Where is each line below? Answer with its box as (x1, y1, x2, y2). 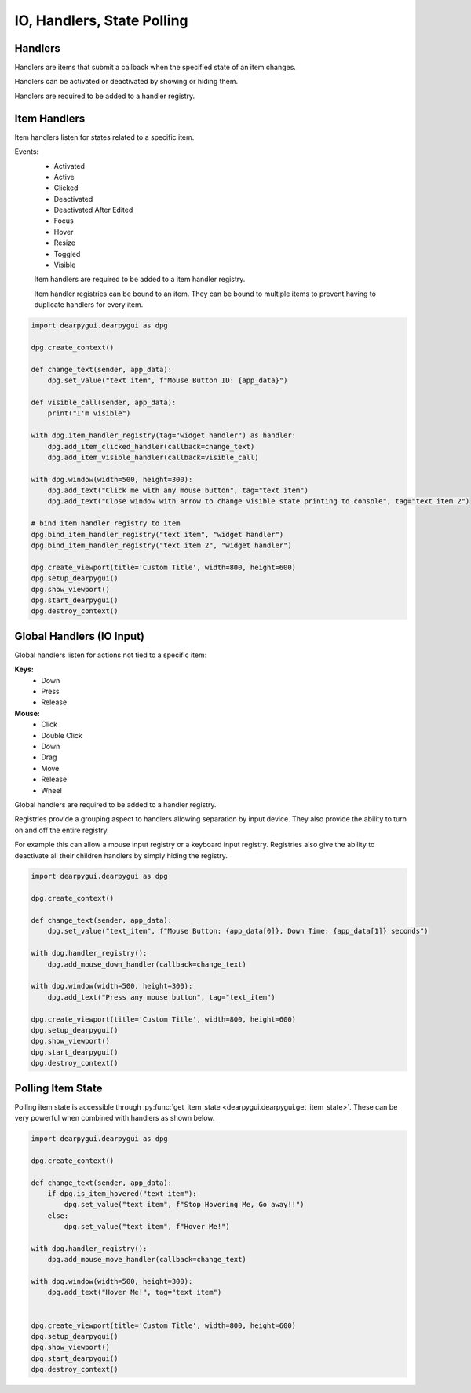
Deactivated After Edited (53, 205, 133, 215)
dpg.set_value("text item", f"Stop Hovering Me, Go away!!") (64, 1200, 305, 1209)
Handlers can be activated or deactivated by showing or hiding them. (14, 77, 239, 86)
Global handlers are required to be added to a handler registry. (14, 799, 217, 809)
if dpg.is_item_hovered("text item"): (47, 1189, 197, 1197)
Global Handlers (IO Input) (14, 629, 145, 643)
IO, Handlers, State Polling (14, 12, 188, 29)
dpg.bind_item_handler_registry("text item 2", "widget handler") (31, 541, 292, 550)
